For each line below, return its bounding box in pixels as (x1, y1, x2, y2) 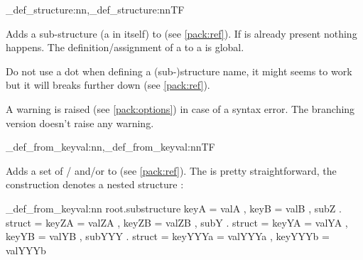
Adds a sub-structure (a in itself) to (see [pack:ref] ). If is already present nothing (6, 26, 357, 40)
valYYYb (6, 242, 46, 257)
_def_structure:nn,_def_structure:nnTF (6, 2, 185, 16)
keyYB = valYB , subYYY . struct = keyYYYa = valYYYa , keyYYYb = (6, 229, 330, 244)
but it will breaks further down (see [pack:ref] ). (6, 77, 210, 92)
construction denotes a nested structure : (6, 177, 184, 192)
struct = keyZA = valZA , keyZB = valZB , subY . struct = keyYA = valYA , (6, 215, 348, 229)
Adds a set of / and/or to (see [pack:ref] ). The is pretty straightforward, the (6, 163, 337, 178)
